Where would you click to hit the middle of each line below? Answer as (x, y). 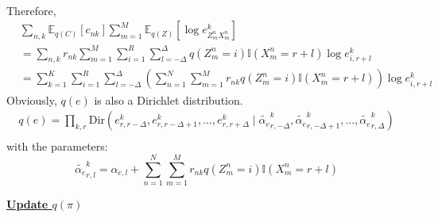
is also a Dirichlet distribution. (169, 99)
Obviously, (32, 99)
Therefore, (31, 10)
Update (27, 203)
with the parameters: (57, 146)
